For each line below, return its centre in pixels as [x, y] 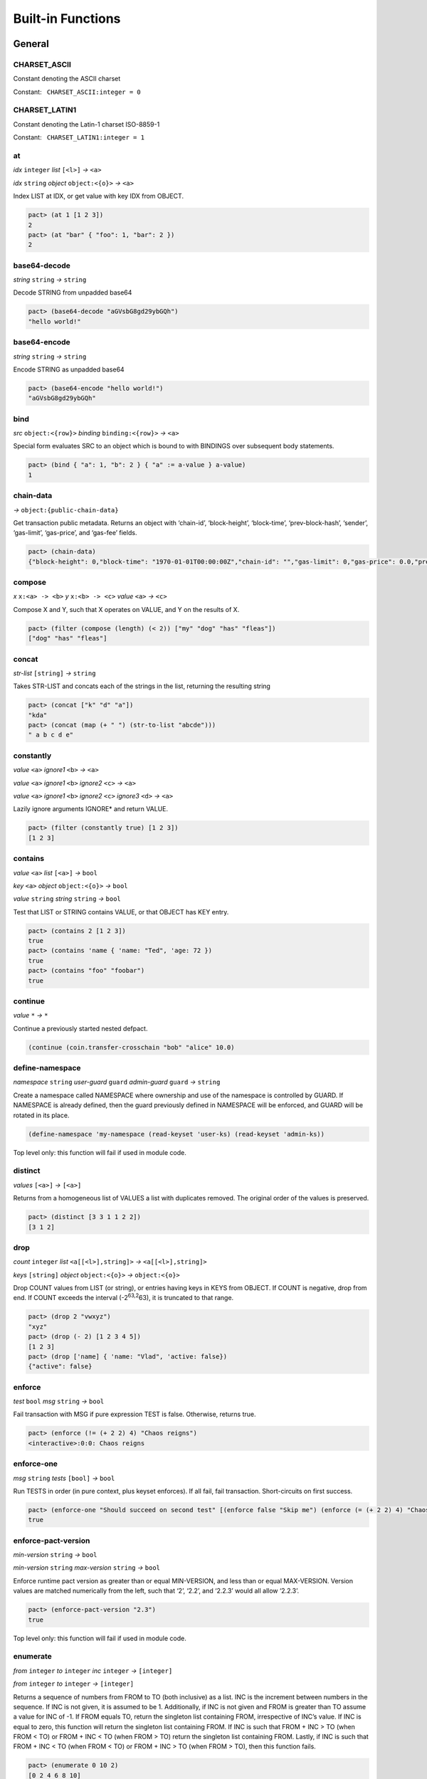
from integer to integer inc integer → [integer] [93, 1670]
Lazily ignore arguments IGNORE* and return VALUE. [91, 809]
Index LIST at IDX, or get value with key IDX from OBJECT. [99, 196]
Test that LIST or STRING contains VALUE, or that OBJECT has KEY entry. [121, 912]
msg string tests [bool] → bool [64, 1478]
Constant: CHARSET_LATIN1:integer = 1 [79, 137]
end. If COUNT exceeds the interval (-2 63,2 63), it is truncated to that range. [123, 1297]
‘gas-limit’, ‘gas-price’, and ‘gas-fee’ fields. [75, 533]
